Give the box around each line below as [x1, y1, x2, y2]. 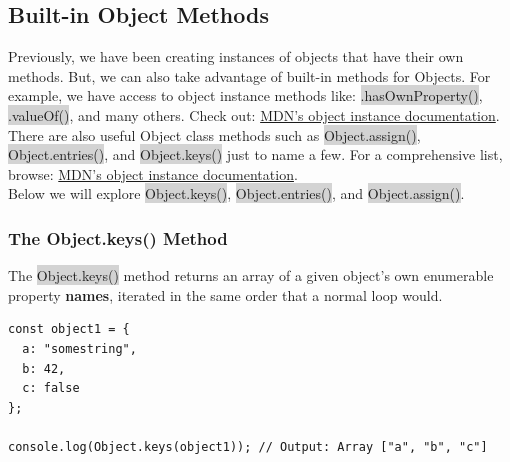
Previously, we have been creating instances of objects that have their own [8, 46, 464, 67]
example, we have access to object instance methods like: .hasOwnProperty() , [8, 85, 483, 106]
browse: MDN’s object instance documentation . [8, 163, 298, 184]
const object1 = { [8, 322, 130, 337]
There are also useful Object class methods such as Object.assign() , [8, 124, 421, 145]
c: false [22, 381, 80, 396]
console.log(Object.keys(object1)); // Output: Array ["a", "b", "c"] [8, 439, 488, 454]
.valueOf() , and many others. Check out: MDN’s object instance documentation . [8, 104, 500, 125]
